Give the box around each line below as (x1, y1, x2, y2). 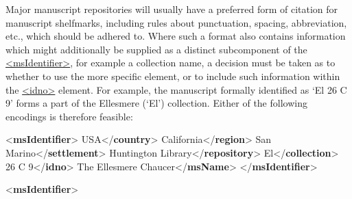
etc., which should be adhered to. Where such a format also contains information (5, 29, 346, 43)
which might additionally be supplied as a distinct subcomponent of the (5, 42, 307, 56)
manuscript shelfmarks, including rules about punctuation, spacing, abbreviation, (5, 15, 347, 29)
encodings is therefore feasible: (5, 109, 133, 123)
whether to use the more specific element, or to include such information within (5, 68, 340, 83)
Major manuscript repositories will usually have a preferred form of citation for (5, 2, 338, 16)
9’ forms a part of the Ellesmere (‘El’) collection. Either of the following (5, 96, 307, 110)
